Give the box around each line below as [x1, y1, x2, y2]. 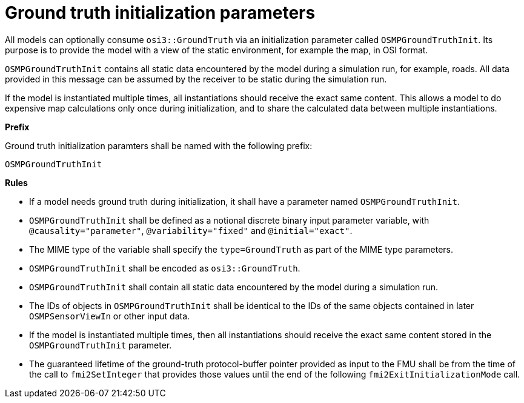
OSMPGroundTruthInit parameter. [29, 339, 172, 350]
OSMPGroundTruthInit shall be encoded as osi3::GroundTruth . [29, 262, 300, 273]
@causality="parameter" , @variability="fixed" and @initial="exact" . [29, 225, 353, 236]
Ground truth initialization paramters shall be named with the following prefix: [5, 140, 313, 151]
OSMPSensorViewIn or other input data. [29, 310, 190, 321]
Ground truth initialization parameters [5, 2, 316, 23]
